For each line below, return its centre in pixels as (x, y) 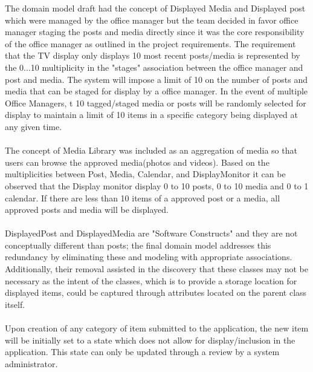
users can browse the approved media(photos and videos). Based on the (137, 162)
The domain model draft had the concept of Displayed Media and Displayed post (155, 8)
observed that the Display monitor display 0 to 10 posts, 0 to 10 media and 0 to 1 (157, 185)
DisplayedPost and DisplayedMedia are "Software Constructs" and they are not (151, 233)
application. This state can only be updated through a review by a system (142, 352)
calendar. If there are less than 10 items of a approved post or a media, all (143, 197)
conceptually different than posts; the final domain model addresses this (138, 245)
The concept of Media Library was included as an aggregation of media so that (151, 150)
